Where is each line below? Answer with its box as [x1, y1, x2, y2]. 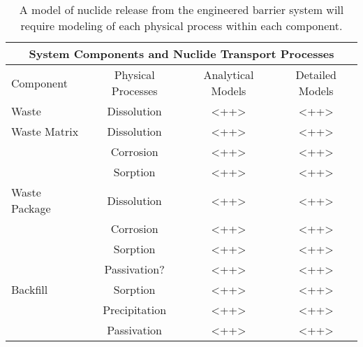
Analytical [203, 66, 254, 83]
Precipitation [103, 302, 167, 318]
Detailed [295, 66, 336, 83]
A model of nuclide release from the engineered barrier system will [19, 1, 344, 17]
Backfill [11, 281, 48, 297]
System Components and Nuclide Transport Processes [29, 45, 334, 62]
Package [11, 200, 51, 216]
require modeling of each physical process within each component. [20, 17, 343, 34]
